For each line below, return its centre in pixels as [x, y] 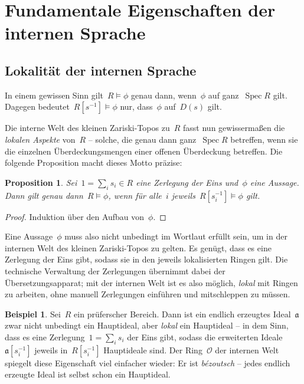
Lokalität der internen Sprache [101, 70]
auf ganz [223, 95]
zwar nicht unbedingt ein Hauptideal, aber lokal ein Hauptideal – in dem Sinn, [147, 325]
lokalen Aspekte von [40, 139]
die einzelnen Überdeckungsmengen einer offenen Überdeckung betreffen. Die [144, 151]
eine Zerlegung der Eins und [187, 182]
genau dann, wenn [164, 95]
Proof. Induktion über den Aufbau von [75, 216]
